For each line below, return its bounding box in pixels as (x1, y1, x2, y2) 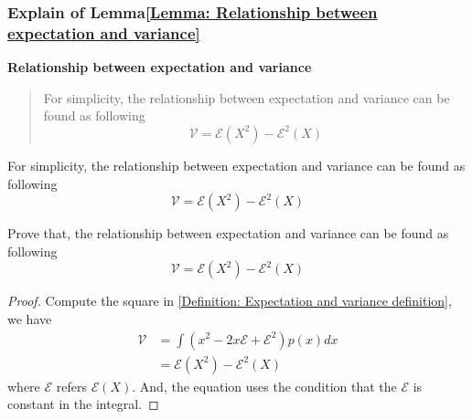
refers (56, 376, 87, 395)
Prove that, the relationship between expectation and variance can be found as (7, 224, 449, 243)
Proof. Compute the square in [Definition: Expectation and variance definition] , (7, 291, 452, 310)
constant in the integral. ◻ (7, 394, 159, 414)
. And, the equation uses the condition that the (132, 376, 397, 395)
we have (7, 309, 52, 328)
